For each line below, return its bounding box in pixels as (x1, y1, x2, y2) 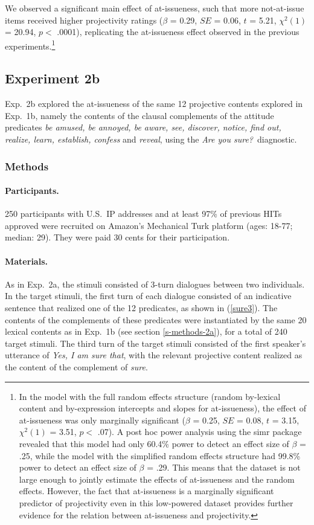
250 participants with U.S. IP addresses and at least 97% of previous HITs (5, 207, 282, 220)
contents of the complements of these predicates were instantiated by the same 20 (5, 313, 307, 326)
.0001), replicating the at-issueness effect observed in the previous (57, 25, 300, 38)
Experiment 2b (5, 69, 100, 88)
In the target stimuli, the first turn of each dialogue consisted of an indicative (5, 289, 292, 302)
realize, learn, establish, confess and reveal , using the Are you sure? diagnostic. (5, 133, 297, 146)
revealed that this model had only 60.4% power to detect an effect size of (19, 437, 289, 449)
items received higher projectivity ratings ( (5, 13, 163, 26)
